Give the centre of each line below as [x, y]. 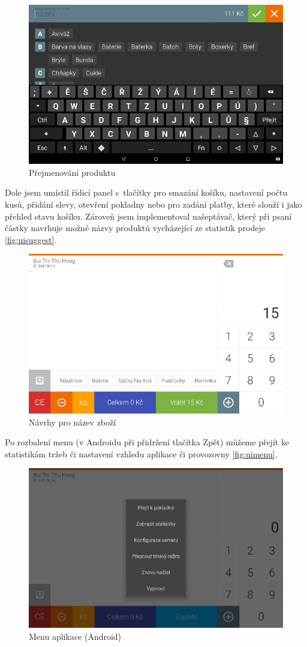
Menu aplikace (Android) [75, 636]
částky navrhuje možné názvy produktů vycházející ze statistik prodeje [135, 228]
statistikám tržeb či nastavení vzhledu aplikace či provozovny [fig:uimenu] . [141, 453]
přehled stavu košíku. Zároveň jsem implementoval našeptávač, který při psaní [148, 216]
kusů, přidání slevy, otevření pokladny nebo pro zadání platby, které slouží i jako [153, 204]
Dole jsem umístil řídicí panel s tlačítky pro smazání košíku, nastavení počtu [146, 192]
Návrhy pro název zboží [73, 422]
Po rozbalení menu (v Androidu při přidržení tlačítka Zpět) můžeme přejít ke [147, 442]
